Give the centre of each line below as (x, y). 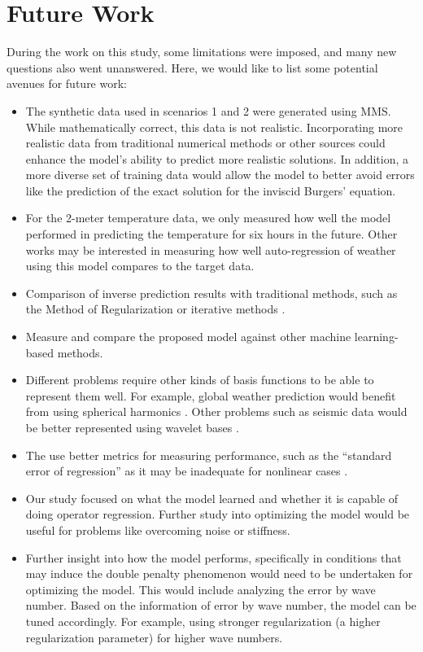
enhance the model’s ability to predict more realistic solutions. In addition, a (217, 158)
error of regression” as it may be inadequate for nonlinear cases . (187, 471)
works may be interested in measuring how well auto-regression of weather (211, 249)
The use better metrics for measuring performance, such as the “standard (209, 455)
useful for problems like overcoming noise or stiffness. (158, 529)
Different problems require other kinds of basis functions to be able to (200, 380)
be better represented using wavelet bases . (132, 427)
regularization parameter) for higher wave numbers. (154, 637)
